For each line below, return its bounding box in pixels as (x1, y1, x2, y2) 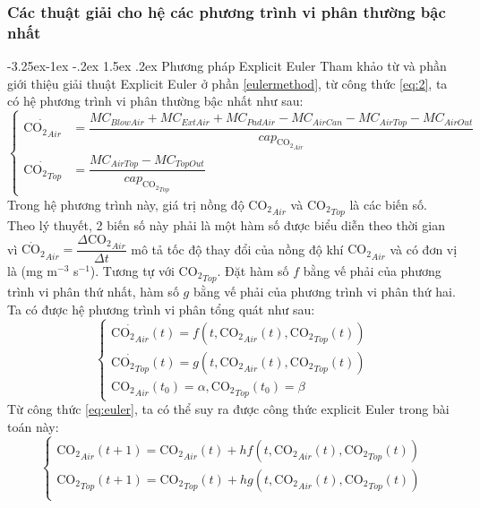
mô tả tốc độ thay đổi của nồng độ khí (131, 239, 344, 258)
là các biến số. (349, 194, 427, 213)
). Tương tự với (90, 261, 175, 280)
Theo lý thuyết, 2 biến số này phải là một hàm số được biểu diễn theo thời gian (7, 216, 445, 234)
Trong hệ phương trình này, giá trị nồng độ (7, 194, 244, 213)
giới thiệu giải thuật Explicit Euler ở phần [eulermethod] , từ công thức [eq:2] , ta (7, 73, 448, 92)
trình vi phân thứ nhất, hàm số (7, 282, 179, 301)
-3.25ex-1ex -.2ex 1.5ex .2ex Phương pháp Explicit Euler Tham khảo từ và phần (7, 56, 447, 75)
